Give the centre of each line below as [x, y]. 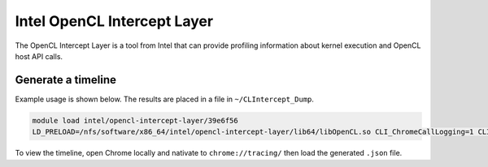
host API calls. [39, 56]
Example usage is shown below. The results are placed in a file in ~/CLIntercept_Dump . [165, 99]
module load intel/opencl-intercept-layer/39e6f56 [135, 120]
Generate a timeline [66, 80]
